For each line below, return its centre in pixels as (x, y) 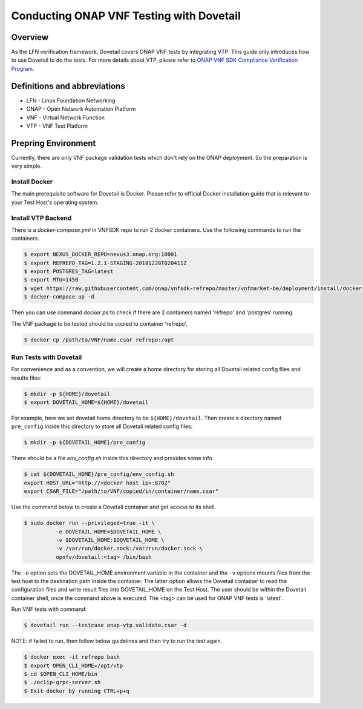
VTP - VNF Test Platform (57, 126)
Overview (30, 37)
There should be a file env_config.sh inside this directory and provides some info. (113, 458)
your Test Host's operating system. (55, 202)
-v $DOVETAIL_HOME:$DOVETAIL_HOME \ (110, 540)
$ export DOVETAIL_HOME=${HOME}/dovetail (86, 402)
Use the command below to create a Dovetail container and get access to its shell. (114, 507)
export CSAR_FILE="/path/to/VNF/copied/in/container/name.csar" (121, 491)
